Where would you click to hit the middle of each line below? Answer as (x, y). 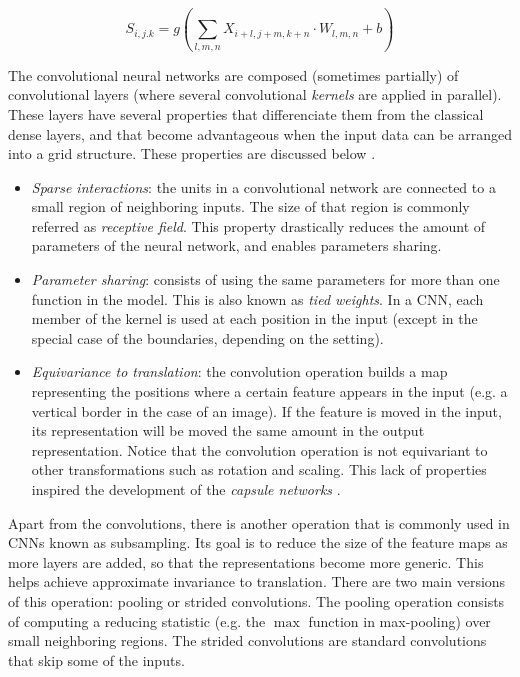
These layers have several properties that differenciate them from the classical (246, 113)
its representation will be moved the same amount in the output (228, 430)
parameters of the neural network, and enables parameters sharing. (236, 245)
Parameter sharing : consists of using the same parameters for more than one (265, 279)
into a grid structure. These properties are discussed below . (192, 153)
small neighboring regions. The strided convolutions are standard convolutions (247, 640)
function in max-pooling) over (399, 620)
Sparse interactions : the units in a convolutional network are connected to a (263, 186)
